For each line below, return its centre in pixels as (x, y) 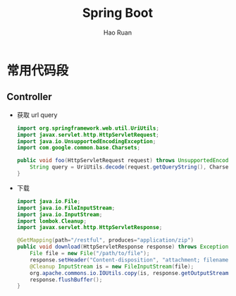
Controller (29, 97)
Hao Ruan (118, 32)
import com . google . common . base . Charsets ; (79, 148)
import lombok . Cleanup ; (52, 221)
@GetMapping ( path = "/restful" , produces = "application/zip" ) (105, 240)
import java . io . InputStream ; (60, 214)
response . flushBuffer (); (66, 280)
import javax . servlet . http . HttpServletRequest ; (88, 135)
